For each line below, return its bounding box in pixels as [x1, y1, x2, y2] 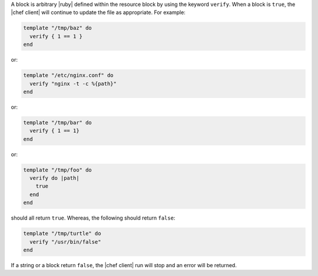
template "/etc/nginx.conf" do [23, 72, 114, 79]
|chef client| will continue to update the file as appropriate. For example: [11, 9, 185, 16]
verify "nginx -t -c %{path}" [29, 80, 117, 87]
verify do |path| [29, 175, 79, 181]
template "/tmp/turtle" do [23, 230, 101, 237]
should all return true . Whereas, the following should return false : [11, 214, 175, 221]
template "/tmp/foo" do [23, 166, 92, 173]
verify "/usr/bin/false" [29, 238, 101, 245]
